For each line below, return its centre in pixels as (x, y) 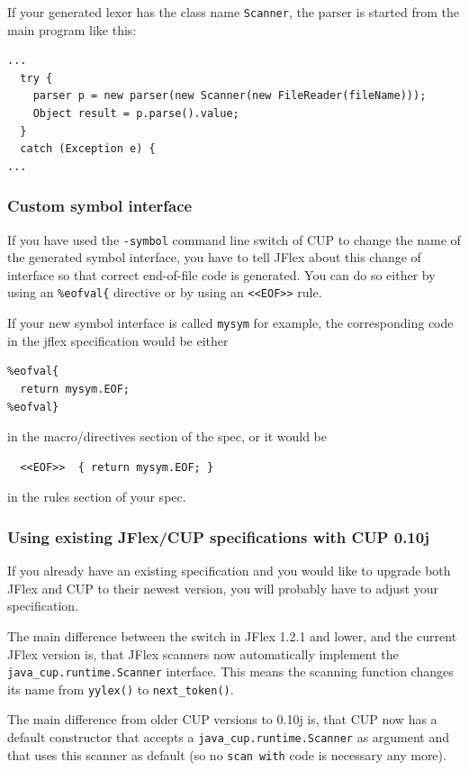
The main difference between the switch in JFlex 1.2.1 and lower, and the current (232, 635)
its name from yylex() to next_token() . (121, 689)
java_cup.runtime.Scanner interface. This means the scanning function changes (230, 671)
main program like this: (72, 29)
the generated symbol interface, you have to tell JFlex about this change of (214, 257)
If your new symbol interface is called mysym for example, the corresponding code (230, 323)
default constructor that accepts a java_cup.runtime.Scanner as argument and (229, 737)
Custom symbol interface (100, 206)
